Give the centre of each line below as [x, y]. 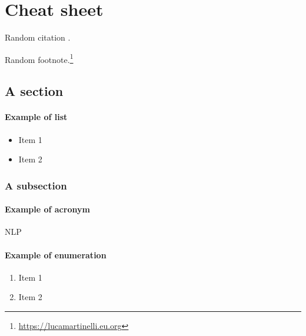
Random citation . [38, 37]
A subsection [36, 185]
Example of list [36, 117]
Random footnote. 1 [39, 58]
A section [34, 91]
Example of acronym [47, 209]
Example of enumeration [56, 255]
